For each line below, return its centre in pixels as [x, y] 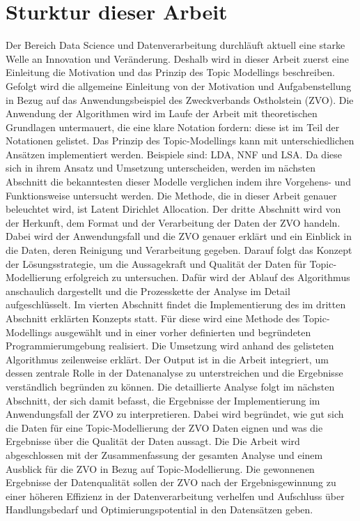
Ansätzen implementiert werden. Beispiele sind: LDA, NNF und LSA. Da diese [174, 154]
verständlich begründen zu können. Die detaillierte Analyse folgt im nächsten [170, 386]
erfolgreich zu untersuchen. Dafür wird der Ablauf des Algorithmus [207, 277]
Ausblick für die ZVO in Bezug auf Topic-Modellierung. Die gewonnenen [160, 468]
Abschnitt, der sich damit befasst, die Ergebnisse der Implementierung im [163, 400]
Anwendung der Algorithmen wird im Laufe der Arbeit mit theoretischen [162, 113]
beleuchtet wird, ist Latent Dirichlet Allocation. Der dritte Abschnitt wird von [173, 209]
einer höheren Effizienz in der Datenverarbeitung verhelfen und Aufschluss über [175, 496]
